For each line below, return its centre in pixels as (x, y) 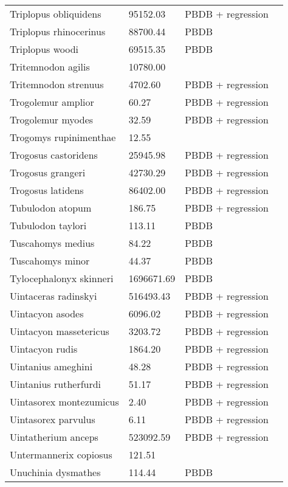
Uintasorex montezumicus (64, 402)
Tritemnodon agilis (50, 67)
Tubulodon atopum (51, 208)
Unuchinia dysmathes (55, 472)
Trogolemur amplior (52, 102)
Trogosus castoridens (54, 155)
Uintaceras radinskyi (53, 296)
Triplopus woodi (44, 49)
